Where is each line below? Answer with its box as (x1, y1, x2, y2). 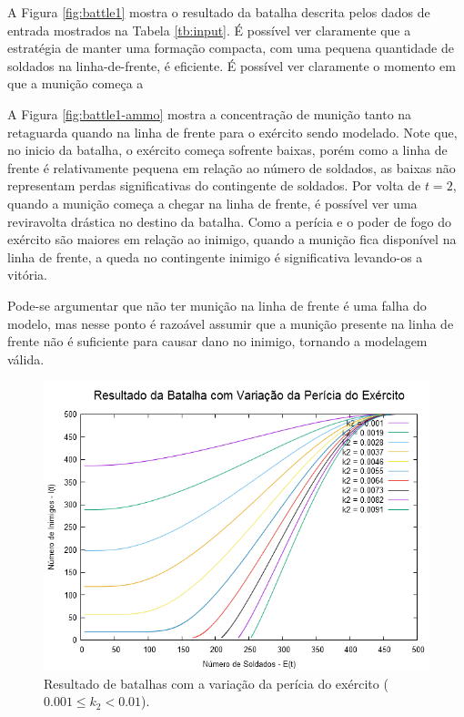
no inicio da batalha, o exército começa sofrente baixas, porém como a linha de (7, 140, 448, 159)
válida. (7, 349, 45, 368)
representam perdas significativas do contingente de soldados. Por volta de (7, 176, 421, 195)
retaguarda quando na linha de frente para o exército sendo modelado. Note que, (7, 122, 458, 141)
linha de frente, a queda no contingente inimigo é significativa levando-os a (7, 247, 423, 266)
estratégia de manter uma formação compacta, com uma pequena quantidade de (7, 38, 454, 57)
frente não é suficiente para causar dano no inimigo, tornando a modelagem (7, 332, 428, 351)
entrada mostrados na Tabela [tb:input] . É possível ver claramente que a (7, 20, 411, 39)
